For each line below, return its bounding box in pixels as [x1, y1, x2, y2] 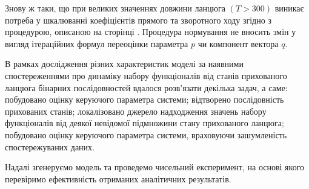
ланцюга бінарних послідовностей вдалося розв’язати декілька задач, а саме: [5, 81, 288, 94]
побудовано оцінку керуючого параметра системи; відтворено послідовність [5, 93, 284, 106]
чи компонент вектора [198, 37, 279, 50]
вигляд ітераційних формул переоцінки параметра [5, 37, 188, 50]
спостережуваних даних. [5, 140, 95, 153]
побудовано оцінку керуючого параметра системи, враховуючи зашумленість [5, 128, 287, 141]
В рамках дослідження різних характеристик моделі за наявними [5, 57, 244, 70]
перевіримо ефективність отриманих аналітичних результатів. [5, 172, 231, 185]
